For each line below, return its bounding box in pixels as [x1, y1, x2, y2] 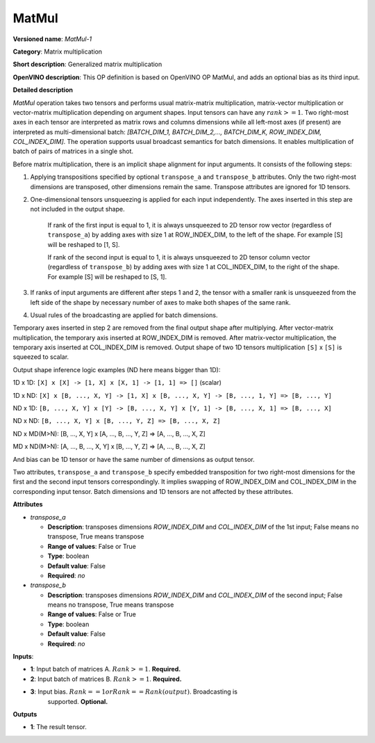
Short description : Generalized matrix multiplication [12, 60, 162, 69]
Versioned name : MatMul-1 [12, 35, 92, 43]
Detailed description [12, 86, 73, 94]
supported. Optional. [47, 697, 108, 705]
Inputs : [12, 653, 34, 661]
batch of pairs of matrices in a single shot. [12, 147, 134, 156]
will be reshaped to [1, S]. [47, 240, 120, 248]
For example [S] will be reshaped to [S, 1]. [47, 272, 167, 281]
